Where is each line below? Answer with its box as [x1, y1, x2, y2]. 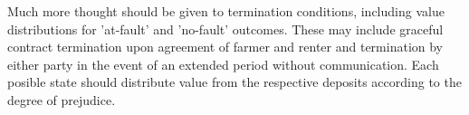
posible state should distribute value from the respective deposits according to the [7, 72, 462, 91]
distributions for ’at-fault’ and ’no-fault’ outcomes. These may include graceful [7, 19, 444, 38]
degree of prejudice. [7, 90, 116, 109]
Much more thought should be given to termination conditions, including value [7, 2, 445, 20]
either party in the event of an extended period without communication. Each [7, 54, 439, 73]
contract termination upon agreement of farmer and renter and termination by [7, 37, 444, 56]
